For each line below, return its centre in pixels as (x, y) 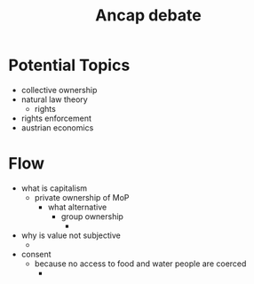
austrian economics (57, 127)
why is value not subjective (71, 235)
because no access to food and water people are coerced (140, 264)
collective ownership (59, 90)
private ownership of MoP (82, 197)
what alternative (77, 207)
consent (36, 254)
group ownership (92, 216)
